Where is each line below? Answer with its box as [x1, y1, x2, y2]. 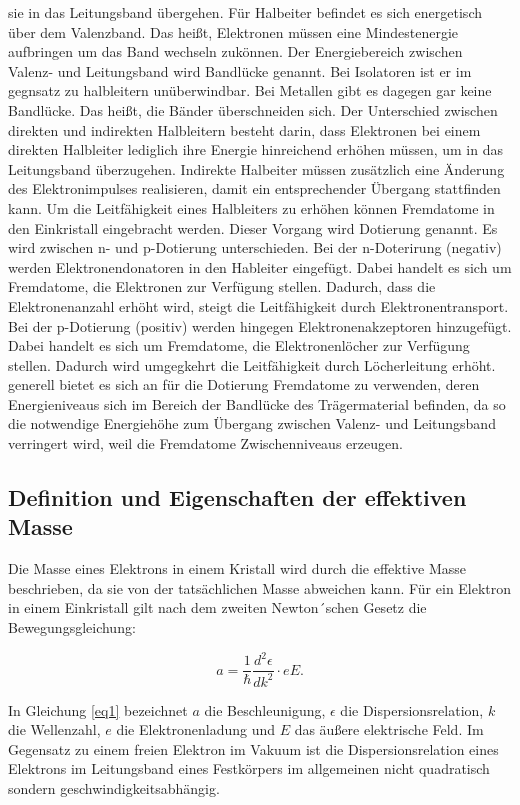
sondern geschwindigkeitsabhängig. [8, 777, 220, 798]
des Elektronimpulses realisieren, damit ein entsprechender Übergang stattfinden [8, 178, 501, 199]
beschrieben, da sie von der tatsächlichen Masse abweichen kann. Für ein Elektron [8, 577, 512, 598]
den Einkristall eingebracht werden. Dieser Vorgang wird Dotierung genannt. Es [8, 217, 498, 238]
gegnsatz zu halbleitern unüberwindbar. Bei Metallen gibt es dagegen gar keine [8, 80, 492, 101]
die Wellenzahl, [8, 719, 101, 740]
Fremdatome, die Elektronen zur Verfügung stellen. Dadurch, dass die [8, 276, 436, 297]
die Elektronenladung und [116, 719, 275, 740]
